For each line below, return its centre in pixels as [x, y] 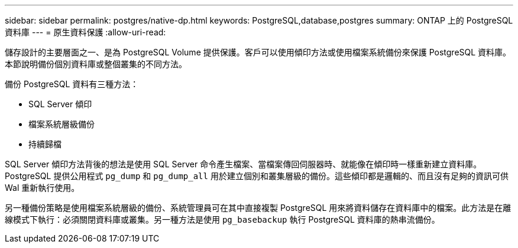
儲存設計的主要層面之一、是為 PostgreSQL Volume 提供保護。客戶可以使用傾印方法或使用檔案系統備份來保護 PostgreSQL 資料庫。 [258, 52]
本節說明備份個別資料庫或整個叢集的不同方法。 [96, 64]
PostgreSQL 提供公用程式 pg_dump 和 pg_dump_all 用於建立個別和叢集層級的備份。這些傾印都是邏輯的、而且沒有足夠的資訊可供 [257, 176]
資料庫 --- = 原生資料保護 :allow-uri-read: [85, 32]
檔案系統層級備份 [61, 124]
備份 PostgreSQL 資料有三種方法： [72, 84]
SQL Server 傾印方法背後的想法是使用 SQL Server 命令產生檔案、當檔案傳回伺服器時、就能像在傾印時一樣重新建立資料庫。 [243, 164]
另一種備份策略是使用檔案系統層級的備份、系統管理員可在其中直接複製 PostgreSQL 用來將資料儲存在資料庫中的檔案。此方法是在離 [258, 208]
